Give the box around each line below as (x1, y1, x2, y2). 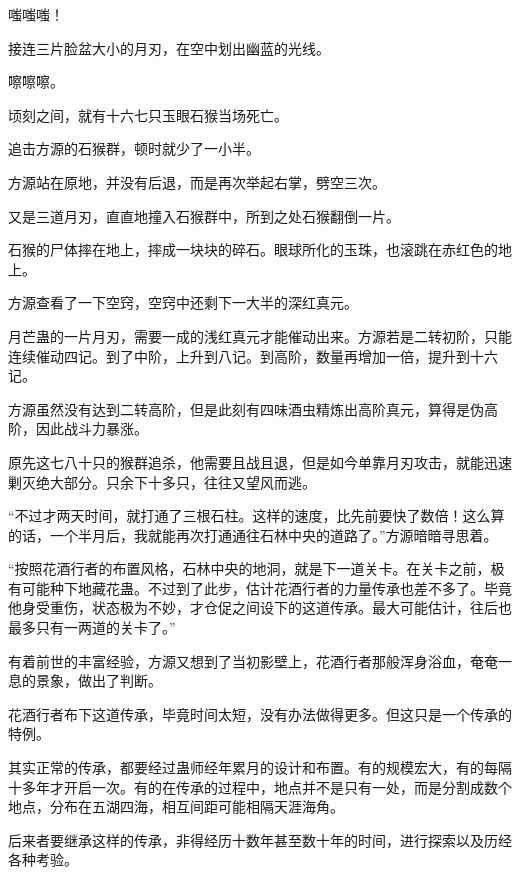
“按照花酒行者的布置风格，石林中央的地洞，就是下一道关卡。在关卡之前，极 (8, 558, 505, 579)
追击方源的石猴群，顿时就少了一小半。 (8, 138, 260, 159)
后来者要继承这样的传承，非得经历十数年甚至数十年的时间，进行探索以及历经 (8, 829, 512, 850)
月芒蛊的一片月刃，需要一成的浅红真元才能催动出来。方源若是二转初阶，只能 (8, 325, 512, 346)
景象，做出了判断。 (35, 670, 162, 691)
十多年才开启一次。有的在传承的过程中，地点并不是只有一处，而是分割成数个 (8, 776, 512, 797)
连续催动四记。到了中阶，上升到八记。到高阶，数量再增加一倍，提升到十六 (8, 345, 498, 366)
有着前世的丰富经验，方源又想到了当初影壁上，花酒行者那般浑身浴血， (8, 650, 470, 671)
